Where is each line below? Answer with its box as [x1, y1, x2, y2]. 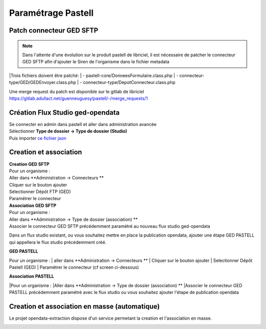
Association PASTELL [9, 273, 54, 279]
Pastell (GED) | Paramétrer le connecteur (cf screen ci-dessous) [9, 264, 139, 270]
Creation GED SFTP [9, 161, 50, 167]
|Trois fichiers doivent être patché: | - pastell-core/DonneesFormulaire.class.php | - [9, 72, 178, 79]
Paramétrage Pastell [9, 7, 94, 18]
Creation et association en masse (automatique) [9, 302, 160, 311]
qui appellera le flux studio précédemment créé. [9, 239, 107, 245]
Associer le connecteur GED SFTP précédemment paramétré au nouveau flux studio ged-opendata [9, 223, 210, 229]
